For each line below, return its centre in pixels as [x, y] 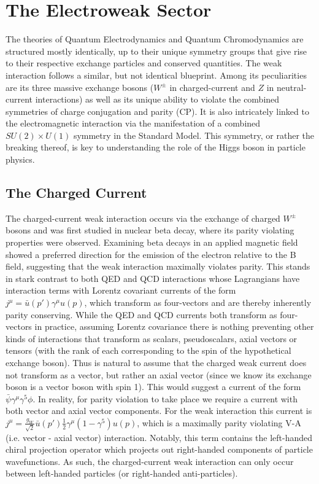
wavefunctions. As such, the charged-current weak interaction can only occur [150, 461]
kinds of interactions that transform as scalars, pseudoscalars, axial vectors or [152, 338]
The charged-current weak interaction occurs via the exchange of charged [143, 218]
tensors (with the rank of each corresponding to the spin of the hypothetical [148, 350]
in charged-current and [212, 87]
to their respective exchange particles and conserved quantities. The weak [144, 63]
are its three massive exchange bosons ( [80, 87]
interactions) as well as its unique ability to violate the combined [157, 99]
